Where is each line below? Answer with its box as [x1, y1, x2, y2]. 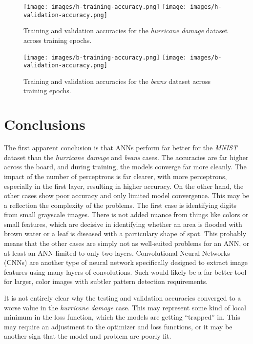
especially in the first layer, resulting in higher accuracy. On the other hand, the [4, 181, 244, 191]
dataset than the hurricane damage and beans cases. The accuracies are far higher [4, 152, 249, 162]
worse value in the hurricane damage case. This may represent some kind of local [4, 302, 246, 312]
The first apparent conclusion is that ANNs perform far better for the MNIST [4, 142, 238, 153]
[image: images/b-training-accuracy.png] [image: [23, 54, 187, 61]
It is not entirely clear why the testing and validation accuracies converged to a [4, 293, 241, 303]
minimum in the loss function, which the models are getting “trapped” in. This [4, 312, 240, 322]
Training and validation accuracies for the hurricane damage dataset [23, 25, 228, 36]
